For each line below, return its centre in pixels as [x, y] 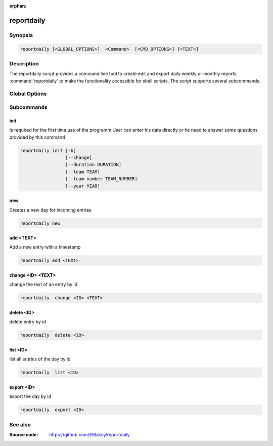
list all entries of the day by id [40, 359]
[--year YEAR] [83, 186]
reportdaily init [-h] [48, 150]
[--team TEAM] [83, 172]
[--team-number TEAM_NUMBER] [101, 179]
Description [24, 63]
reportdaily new [40, 223]
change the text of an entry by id [43, 285]
